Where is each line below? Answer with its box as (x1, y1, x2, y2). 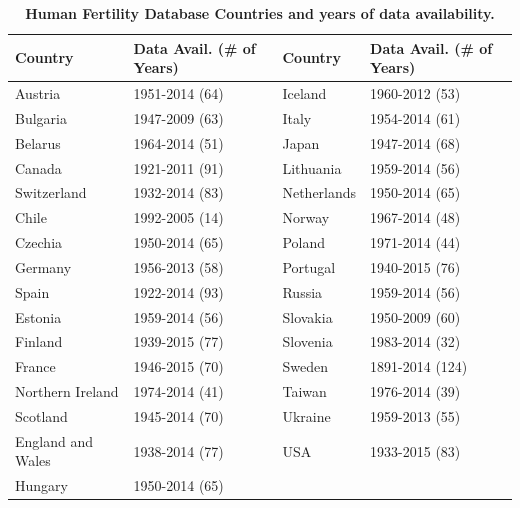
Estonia (15, 306, 62, 327)
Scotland (15, 406, 68, 426)
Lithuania (282, 157, 342, 178)
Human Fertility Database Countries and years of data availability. (25, 3, 495, 23)
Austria (15, 83, 61, 104)
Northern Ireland (15, 381, 119, 402)
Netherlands (282, 182, 357, 203)
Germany (15, 256, 72, 277)
